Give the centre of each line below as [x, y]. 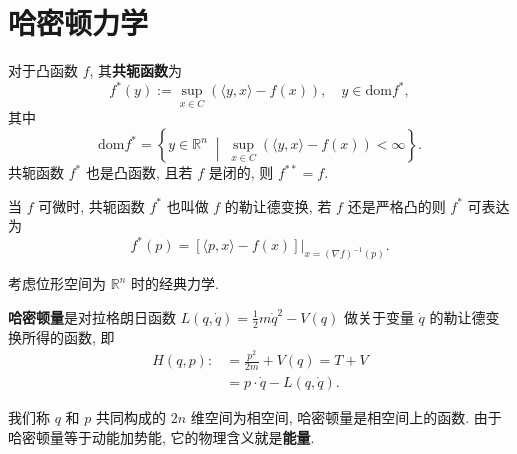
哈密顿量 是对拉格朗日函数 [92, 316]
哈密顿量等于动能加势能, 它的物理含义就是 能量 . [161, 436]
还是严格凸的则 [396, 205]
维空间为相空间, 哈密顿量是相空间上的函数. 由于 [346, 416]
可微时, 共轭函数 [91, 205]
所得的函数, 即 [68, 336]
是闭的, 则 [241, 172]
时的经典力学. [174, 283]
